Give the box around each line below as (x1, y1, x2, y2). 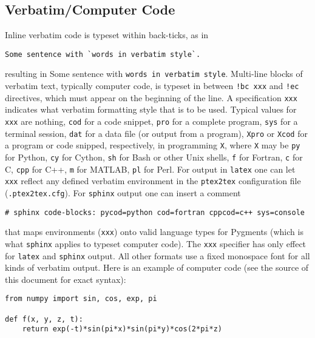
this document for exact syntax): (5, 273, 126, 285)
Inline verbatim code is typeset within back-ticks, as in (5, 28, 209, 41)
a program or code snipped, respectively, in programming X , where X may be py (5, 139, 300, 151)
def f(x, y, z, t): (5, 314, 83, 323)
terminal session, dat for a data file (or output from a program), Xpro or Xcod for (5, 127, 308, 139)
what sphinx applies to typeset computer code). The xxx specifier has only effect (5, 237, 307, 250)
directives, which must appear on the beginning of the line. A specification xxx (5, 91, 297, 104)
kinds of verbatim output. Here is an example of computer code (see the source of (5, 261, 309, 274)
